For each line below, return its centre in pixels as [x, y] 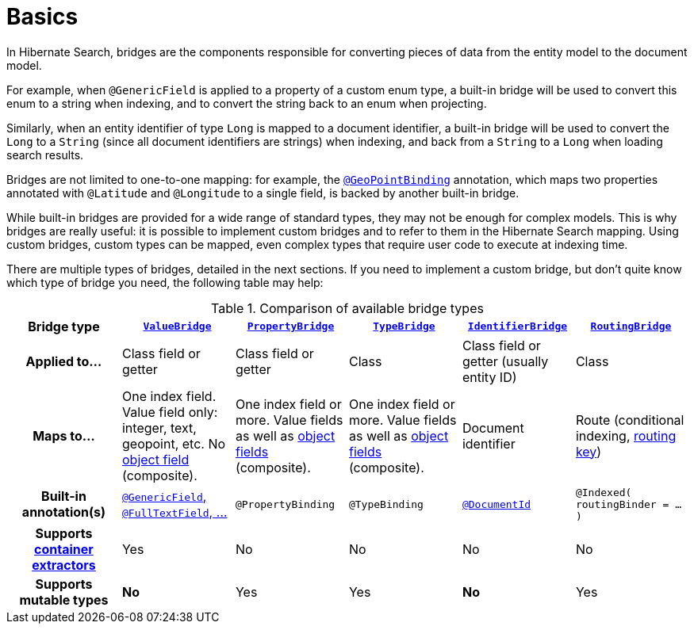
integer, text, [159, 428]
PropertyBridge [291, 326]
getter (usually [505, 361]
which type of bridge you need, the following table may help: [165, 282]
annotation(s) [64, 512]
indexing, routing [626, 435]
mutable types [64, 599]
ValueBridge [177, 326]
